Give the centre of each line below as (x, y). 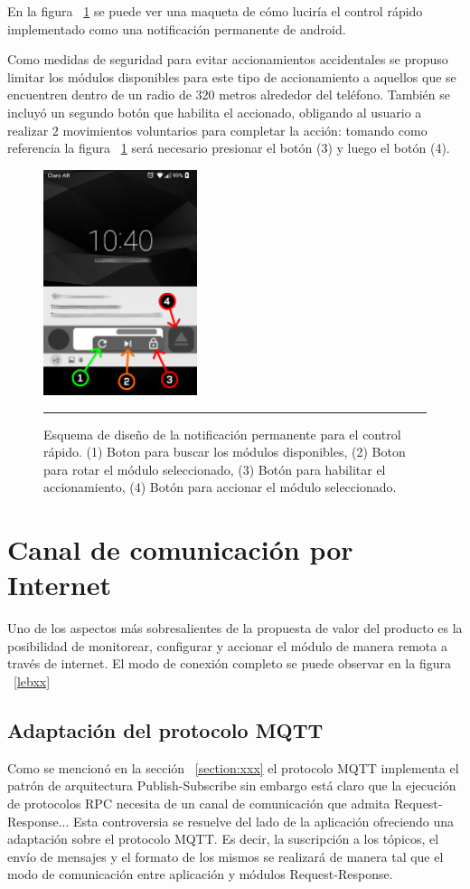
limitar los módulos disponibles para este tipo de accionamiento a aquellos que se (232, 76)
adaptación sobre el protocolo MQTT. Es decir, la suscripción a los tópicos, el (223, 839)
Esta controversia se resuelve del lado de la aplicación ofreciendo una (264, 821)
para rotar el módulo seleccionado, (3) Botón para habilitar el (215, 469)
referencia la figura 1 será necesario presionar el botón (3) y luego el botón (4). (229, 148)
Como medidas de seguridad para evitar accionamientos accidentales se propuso (228, 59)
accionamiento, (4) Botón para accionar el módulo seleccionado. (220, 487)
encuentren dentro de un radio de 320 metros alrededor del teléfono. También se (229, 95)
